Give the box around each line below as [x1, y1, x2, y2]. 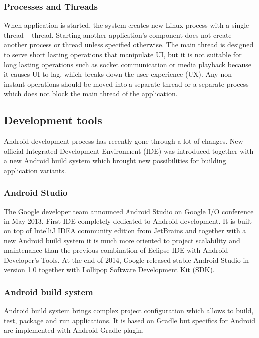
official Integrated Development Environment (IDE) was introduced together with [4, 145, 254, 156]
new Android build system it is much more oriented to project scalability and [4, 235, 240, 245]
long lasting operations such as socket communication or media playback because [4, 59, 251, 69]
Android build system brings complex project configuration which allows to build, [4, 305, 254, 316]
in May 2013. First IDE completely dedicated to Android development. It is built [4, 216, 252, 226]
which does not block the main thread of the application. [4, 88, 178, 99]
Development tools [4, 113, 102, 128]
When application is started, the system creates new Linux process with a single [4, 20, 249, 30]
